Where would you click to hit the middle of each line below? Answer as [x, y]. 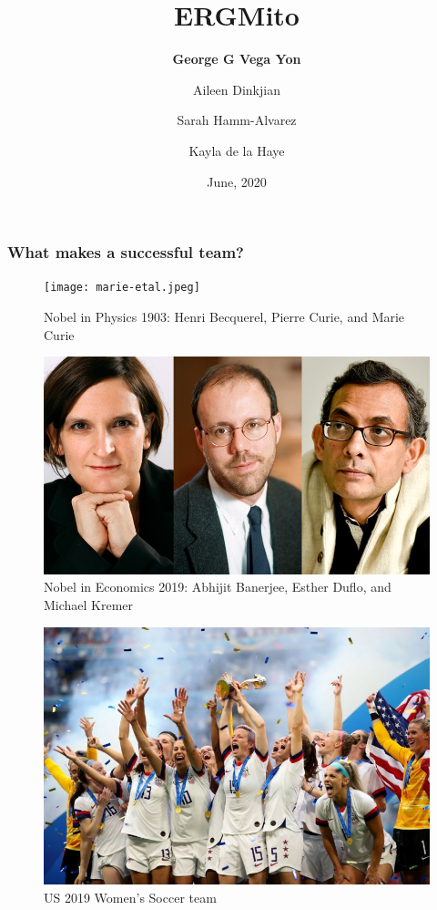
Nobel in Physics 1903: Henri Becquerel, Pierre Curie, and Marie [224, 317]
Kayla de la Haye [237, 150]
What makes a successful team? [126, 252]
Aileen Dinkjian [237, 89]
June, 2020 [237, 181]
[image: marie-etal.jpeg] [122, 288]
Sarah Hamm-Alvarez [237, 120]
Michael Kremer [89, 604]
